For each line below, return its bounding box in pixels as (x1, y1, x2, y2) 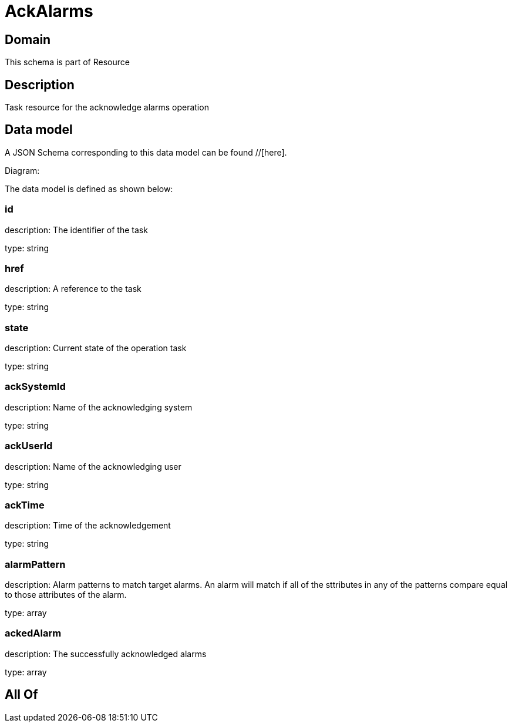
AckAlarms (5, 1, 93, 21)
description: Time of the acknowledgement (5, 520, 171, 531)
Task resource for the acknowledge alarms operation (5, 102, 209, 113)
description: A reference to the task (5, 284, 142, 294)
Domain (5, 32, 51, 47)
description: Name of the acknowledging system (5, 402, 193, 412)
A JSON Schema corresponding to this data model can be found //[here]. (5, 147, 287, 157)
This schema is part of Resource (5, 57, 130, 68)
